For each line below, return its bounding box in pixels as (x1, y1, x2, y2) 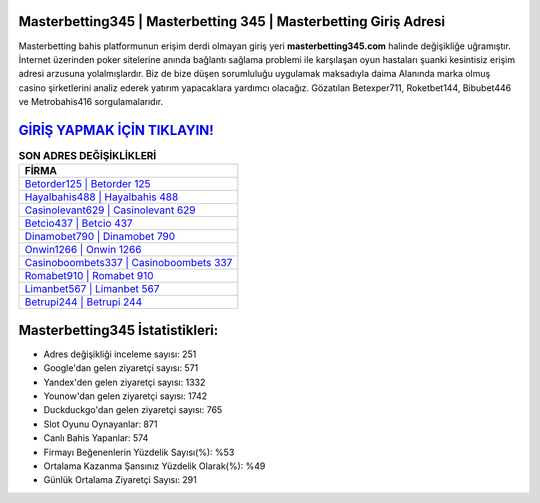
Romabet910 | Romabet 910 (24, 269, 154, 283)
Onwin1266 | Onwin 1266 (24, 243, 142, 257)
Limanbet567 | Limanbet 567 (24, 282, 160, 296)
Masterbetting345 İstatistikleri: (18, 321, 219, 339)
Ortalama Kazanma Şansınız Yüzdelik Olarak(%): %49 (43, 460, 266, 472)
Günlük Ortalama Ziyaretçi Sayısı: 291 (43, 474, 197, 486)
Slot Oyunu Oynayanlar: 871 (43, 418, 158, 430)
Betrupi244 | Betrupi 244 (24, 295, 143, 309)
